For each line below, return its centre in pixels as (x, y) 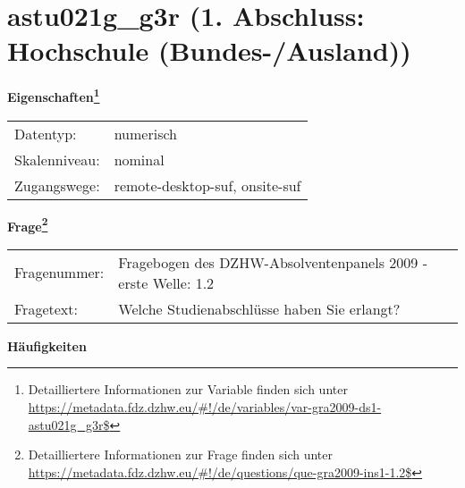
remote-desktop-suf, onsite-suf (207, 185)
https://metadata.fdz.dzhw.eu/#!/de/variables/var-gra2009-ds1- (205, 407)
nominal (139, 159)
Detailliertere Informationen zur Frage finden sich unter (181, 454)
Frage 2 (28, 224)
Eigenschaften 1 (54, 95)
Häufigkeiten (47, 345)
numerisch (145, 133)
